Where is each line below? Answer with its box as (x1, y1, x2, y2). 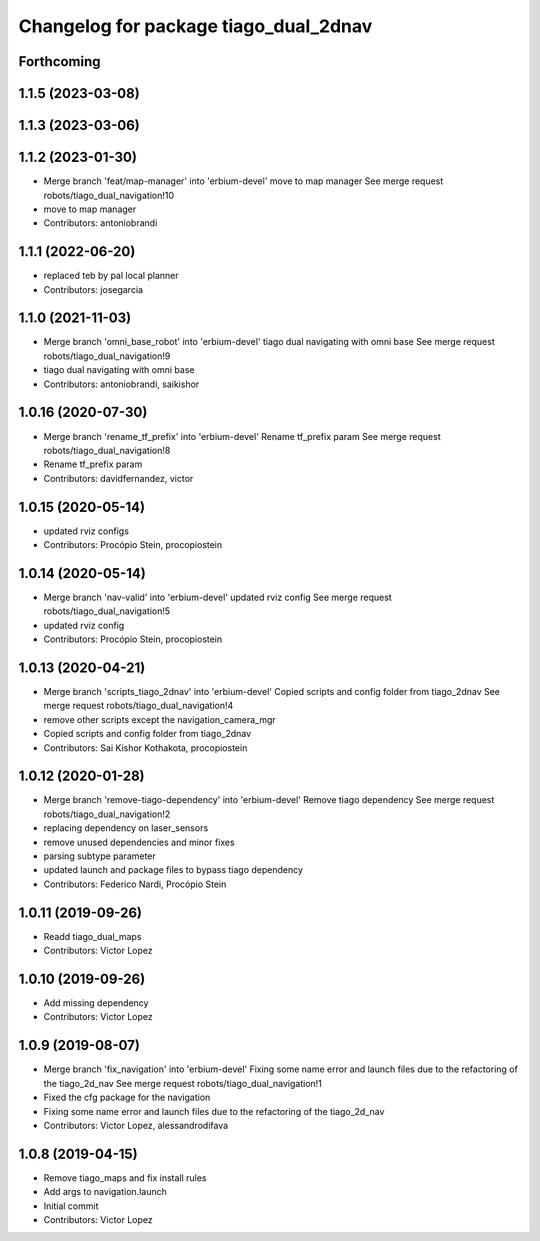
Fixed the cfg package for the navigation (43, 1091, 211, 1104)
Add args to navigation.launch (43, 1186, 167, 1198)
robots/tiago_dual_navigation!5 (43, 605, 171, 617)
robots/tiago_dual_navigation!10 (43, 189, 175, 201)
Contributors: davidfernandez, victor (43, 472, 194, 484)
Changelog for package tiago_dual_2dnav (18, 15, 373, 37)
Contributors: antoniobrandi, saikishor (43, 378, 200, 390)
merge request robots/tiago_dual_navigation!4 (43, 700, 234, 712)
